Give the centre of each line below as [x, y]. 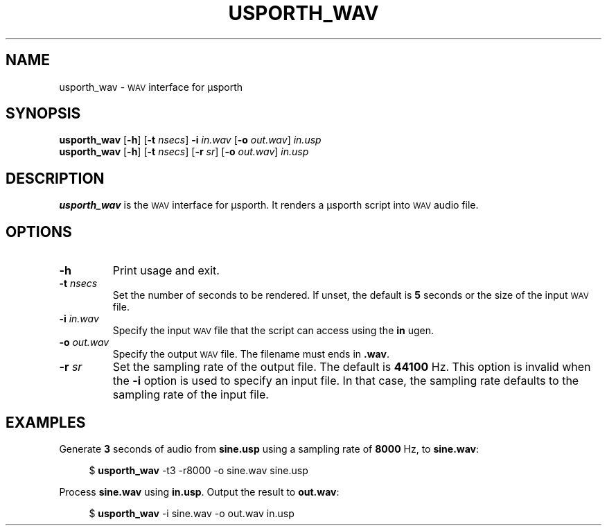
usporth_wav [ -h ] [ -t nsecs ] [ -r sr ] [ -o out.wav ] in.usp [184, 152]
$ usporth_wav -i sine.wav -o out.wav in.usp [192, 513]
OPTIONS [39, 232]
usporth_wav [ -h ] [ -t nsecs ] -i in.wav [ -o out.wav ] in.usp [190, 140]
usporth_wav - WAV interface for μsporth [151, 87]
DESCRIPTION [55, 178]
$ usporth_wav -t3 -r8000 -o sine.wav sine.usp [199, 470]
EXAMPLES [46, 422]
